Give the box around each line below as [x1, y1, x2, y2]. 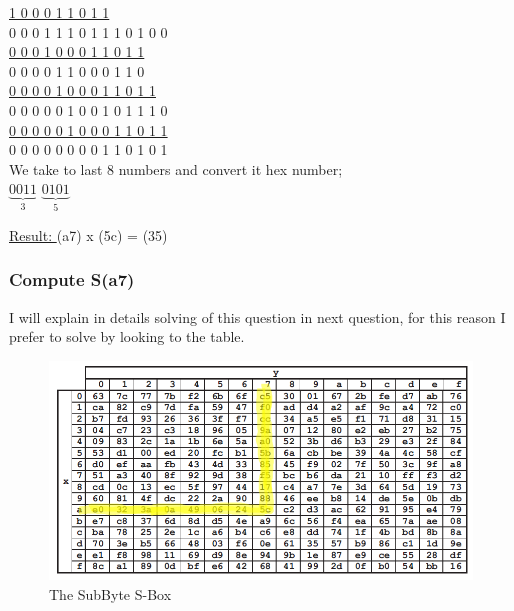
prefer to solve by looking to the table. [9, 326, 245, 347]
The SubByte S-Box [49, 583, 172, 604]
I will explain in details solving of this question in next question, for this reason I [9, 306, 506, 327]
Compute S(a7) [9, 267, 135, 292]
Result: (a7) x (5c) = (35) [9, 224, 168, 245]
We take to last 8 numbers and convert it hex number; [9, 158, 343, 179]
